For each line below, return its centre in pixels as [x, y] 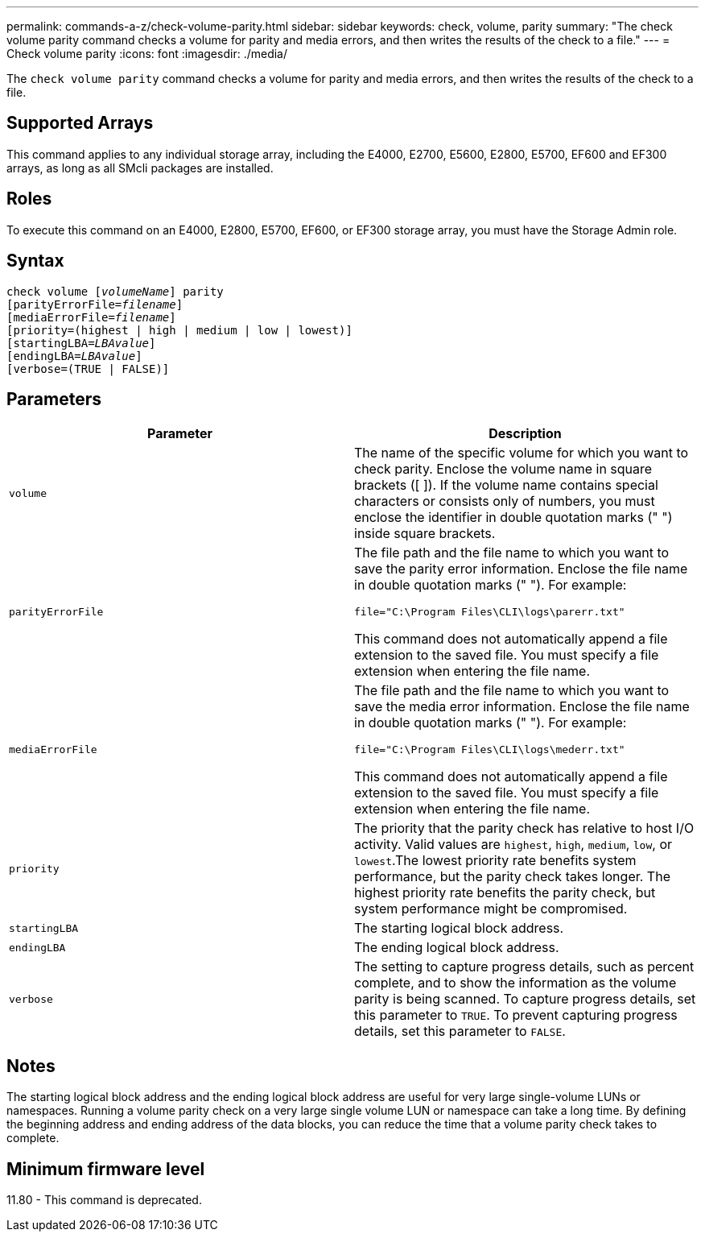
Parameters [54, 399]
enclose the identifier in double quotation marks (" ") [513, 518]
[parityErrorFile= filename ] [95, 304]
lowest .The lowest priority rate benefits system [495, 861]
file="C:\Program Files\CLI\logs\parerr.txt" [490, 612]
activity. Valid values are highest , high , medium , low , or [513, 845]
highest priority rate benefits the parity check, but [505, 893]
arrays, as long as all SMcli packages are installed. [140, 168]
